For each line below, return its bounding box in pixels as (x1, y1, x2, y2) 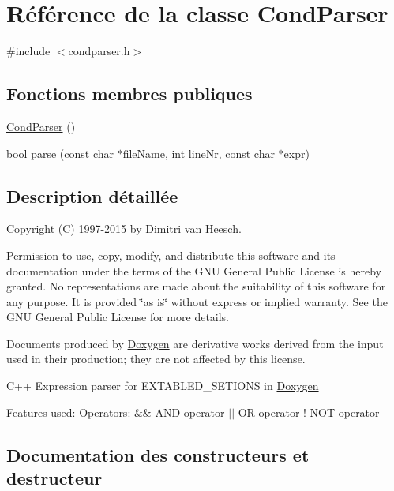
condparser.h (68, 43, 130, 59)
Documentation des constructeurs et (6, 442, 310, 467)
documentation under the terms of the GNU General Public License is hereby (6, 262, 382, 279)
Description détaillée (6, 183, 178, 208)
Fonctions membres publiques (6, 81, 253, 106)
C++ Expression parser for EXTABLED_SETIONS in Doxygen (6, 377, 319, 394)
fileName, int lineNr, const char (122, 144, 275, 161)
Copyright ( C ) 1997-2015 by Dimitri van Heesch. (6, 220, 242, 237)
